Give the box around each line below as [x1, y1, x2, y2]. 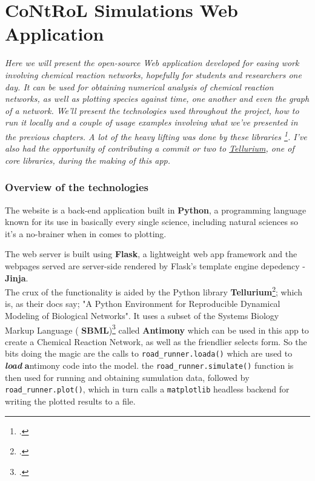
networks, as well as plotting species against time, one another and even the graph [5, 92, 310, 105]
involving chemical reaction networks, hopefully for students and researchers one [5, 68, 302, 81]
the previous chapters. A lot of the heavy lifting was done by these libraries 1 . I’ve [5, 128, 307, 143]
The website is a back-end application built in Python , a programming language [5, 203, 307, 216]
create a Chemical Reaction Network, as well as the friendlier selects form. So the [5, 335, 307, 348]
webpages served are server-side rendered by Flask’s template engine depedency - [5, 259, 305, 272]
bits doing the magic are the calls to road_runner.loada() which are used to [5, 347, 293, 360]
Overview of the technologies [5, 180, 148, 195]
